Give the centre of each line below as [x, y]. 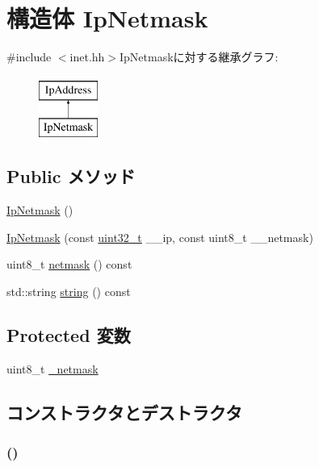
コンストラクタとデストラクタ [124, 412]
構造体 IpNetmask [107, 18]
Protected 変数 [69, 334]
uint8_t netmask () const [69, 264]
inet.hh [87, 57]
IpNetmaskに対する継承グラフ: [199, 57]
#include [29, 57]
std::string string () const [69, 291]
